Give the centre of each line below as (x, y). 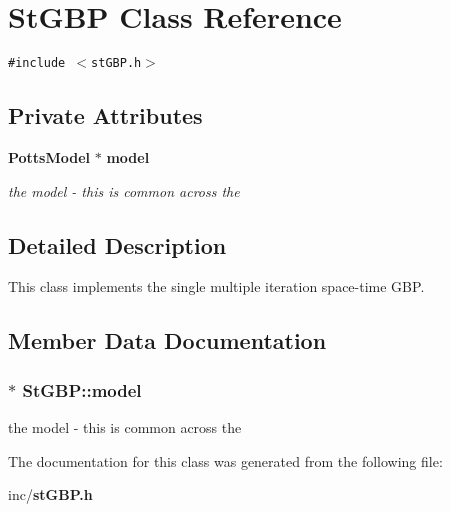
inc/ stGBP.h (50, 494)
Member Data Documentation (167, 340)
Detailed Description (117, 244)
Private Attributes (105, 115)
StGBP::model (82, 389)
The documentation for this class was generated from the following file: (225, 460)
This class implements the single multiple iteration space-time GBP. (216, 286)
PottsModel (49, 156)
